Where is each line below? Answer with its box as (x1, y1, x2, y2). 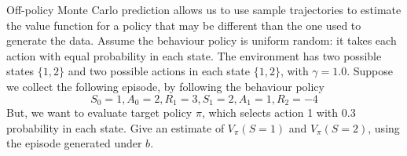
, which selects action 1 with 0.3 (201, 104, 356, 121)
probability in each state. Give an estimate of (6, 119, 225, 136)
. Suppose (346, 63, 393, 79)
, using (368, 119, 400, 136)
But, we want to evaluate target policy (6, 104, 192, 121)
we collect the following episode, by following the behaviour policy (6, 78, 324, 94)
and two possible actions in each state (68, 63, 250, 79)
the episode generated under (6, 135, 142, 151)
